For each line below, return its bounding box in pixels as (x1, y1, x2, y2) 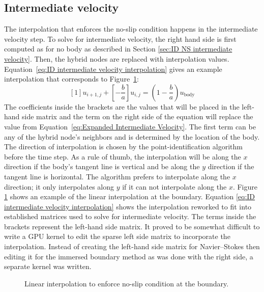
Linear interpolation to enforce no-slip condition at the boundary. (24, 278, 229, 288)
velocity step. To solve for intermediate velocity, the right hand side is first (4, 33, 237, 44)
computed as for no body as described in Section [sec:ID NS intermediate (4, 43, 232, 54)
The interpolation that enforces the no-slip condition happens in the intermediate (4, 23, 258, 34)
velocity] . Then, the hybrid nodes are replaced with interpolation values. (4, 53, 229, 64)
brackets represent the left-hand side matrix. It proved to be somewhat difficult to (4, 221, 260, 231)
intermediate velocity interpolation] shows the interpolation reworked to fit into (4, 201, 252, 211)
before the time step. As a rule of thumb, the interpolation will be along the (4, 151, 241, 162)
